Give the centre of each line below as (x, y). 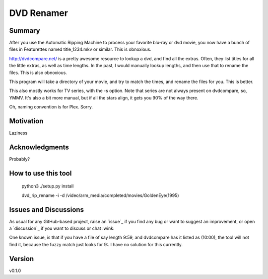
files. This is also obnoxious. (38, 73)
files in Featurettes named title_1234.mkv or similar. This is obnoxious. (80, 49)
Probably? (20, 159)
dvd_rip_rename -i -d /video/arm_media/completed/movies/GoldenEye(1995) (100, 195)
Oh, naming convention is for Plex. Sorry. (51, 107)
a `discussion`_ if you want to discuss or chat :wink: (62, 228)
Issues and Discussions (47, 210)
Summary (25, 31)
